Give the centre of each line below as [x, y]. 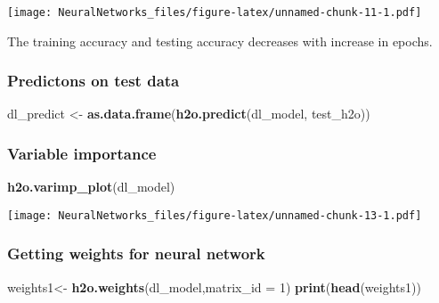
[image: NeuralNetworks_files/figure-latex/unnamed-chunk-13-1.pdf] [215, 215]
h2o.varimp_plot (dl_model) [91, 187]
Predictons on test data [93, 81]
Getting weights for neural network [136, 254]
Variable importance [82, 153]
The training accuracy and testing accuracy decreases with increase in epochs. [220, 41]
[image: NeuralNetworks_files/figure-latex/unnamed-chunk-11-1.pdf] [215, 12]
